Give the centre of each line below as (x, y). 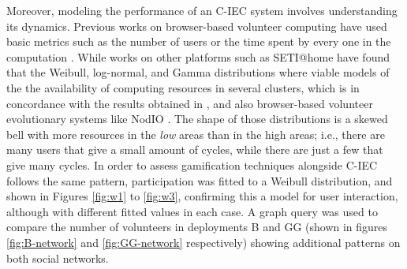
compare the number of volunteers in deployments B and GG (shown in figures (197, 227)
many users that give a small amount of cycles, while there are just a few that (195, 149)
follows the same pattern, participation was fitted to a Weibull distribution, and (200, 180)
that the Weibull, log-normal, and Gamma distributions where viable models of (198, 72)
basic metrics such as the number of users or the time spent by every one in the (199, 41)
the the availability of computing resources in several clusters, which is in (183, 87)
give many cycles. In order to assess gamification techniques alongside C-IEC (192, 164)
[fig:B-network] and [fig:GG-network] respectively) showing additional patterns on (203, 242)
